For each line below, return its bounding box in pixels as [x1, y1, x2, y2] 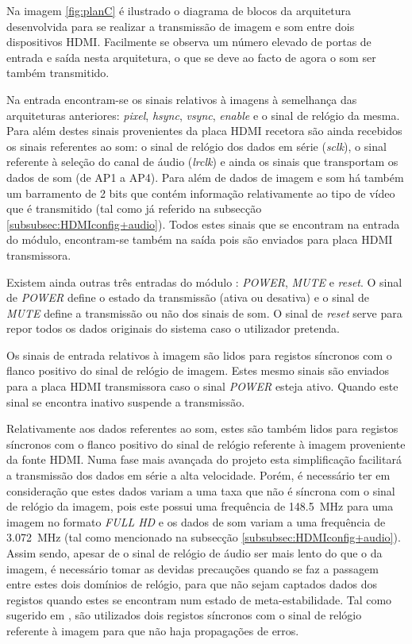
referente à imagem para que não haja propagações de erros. [6, 622, 299, 638]
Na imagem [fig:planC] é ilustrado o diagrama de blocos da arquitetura [6, 2, 351, 18]
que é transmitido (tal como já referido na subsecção [6, 200, 262, 217]
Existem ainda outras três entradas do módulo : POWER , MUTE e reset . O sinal [6, 273, 402, 290]
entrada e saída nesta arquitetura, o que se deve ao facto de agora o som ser [6, 48, 376, 65]
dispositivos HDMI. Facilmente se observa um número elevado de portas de [6, 33, 372, 50]
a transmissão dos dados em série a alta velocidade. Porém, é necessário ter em [6, 467, 391, 484]
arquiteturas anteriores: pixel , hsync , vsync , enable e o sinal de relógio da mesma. [6, 106, 400, 123]
